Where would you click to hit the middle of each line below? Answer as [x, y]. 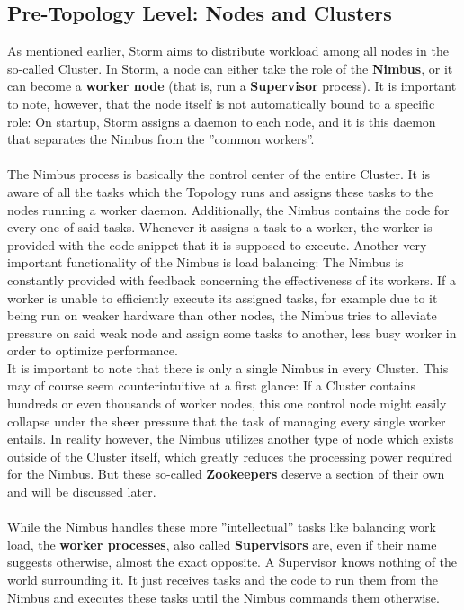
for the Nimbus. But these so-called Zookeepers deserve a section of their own [226, 474]
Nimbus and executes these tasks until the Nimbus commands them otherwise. [223, 597]
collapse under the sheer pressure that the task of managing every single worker [227, 421]
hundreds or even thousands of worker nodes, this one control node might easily [227, 404]
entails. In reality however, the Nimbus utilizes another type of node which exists [231, 439]
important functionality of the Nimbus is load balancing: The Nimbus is [205, 262]
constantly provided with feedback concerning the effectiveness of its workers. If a [232, 279]
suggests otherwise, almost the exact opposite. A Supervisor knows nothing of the [232, 562]
